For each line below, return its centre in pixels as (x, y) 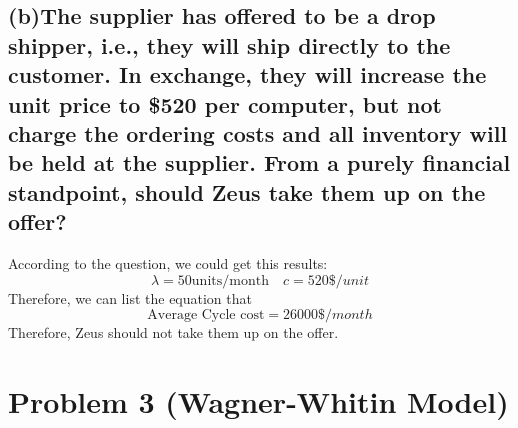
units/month (230, 280)
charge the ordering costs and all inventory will (258, 132)
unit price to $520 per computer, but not (225, 103)
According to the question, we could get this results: (168, 262)
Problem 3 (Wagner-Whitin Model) (258, 400)
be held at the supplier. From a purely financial (259, 162)
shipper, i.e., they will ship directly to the (229, 44)
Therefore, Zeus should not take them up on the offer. (173, 332)
